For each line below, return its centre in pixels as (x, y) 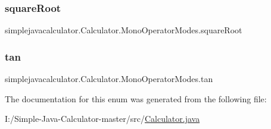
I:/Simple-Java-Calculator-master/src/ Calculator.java (102, 119)
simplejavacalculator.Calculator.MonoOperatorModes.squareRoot (124, 30)
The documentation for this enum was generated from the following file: (136, 98)
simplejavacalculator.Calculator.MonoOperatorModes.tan (109, 79)
